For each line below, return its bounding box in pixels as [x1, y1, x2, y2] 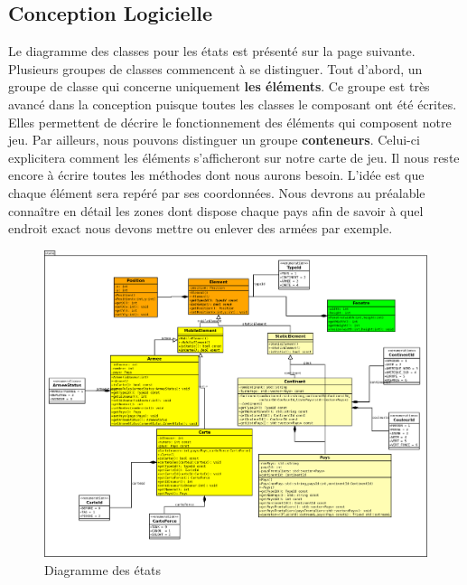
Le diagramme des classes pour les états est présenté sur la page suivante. [8, 42, 416, 61]
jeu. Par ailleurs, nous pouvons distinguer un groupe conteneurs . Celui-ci [8, 130, 420, 149]
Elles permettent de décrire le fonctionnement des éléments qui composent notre [8, 112, 452, 131]
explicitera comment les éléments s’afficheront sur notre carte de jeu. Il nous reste [8, 147, 460, 166]
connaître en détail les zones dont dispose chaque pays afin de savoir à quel [8, 201, 424, 220]
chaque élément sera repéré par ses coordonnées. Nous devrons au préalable [8, 183, 425, 202]
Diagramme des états [44, 560, 162, 579]
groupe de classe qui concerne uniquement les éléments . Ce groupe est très [8, 77, 430, 96]
